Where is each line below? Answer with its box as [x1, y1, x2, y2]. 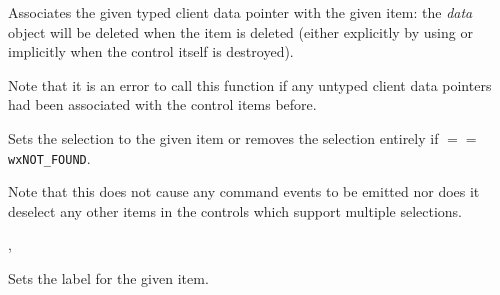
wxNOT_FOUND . [8, 147, 91, 168]
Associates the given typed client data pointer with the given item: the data [8, 2, 473, 22]
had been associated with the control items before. [8, 94, 317, 115]
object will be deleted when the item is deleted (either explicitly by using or [8, 21, 473, 42]
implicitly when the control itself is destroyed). [8, 41, 294, 62]
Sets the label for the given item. [8, 268, 209, 288]
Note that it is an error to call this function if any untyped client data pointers [8, 74, 492, 95]
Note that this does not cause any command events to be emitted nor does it [8, 181, 480, 202]
